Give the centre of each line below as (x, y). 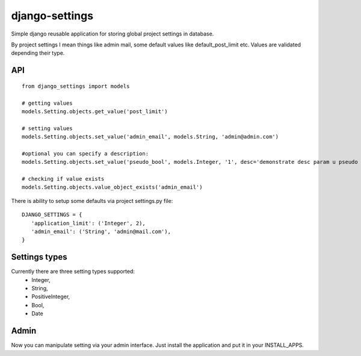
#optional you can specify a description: (85, 153)
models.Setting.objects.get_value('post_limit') (95, 111)
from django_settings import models (76, 86)
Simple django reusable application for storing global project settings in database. (113, 34)
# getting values (47, 103)
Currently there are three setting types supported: (73, 272)
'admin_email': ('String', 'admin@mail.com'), (101, 231)
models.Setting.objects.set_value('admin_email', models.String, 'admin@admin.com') (150, 137)
